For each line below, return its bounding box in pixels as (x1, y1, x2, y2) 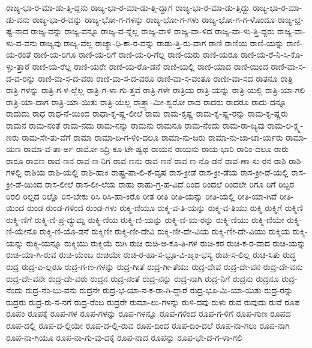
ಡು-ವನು (6, 13, 30, 25)
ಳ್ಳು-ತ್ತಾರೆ (6, 60, 30, 72)
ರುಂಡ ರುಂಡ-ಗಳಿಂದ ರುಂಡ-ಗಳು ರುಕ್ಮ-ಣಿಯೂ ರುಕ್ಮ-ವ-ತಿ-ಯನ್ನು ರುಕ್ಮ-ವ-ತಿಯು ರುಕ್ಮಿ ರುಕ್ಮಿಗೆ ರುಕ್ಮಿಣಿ (26, 201, 303, 214)
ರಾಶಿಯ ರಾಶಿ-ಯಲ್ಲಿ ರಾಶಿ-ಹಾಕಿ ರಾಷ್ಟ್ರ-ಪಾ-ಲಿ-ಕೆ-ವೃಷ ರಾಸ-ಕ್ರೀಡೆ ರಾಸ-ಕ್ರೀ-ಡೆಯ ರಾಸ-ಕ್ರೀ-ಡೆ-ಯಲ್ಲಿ (24, 166, 289, 179)
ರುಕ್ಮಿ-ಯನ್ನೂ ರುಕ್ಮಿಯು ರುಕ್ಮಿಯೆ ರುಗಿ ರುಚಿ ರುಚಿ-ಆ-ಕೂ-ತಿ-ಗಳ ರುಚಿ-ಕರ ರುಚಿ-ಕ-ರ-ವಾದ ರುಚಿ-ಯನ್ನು (26, 236, 306, 249)
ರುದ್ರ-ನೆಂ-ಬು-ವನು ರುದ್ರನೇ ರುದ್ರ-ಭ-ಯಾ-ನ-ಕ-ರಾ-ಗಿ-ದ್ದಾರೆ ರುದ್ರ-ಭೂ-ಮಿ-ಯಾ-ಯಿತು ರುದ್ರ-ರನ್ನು (25, 284, 293, 296)
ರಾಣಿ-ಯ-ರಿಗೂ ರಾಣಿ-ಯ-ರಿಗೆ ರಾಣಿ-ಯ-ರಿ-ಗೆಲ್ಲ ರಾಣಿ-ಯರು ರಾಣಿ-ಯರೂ (33, 48, 238, 61)
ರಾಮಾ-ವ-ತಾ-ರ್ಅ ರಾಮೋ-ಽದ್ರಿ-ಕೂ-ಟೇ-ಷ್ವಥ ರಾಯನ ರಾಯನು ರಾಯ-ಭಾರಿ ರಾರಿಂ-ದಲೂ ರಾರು (23, 142, 289, 155)
